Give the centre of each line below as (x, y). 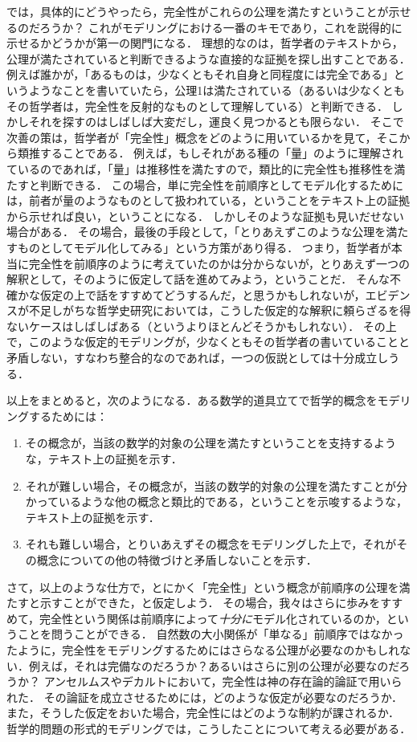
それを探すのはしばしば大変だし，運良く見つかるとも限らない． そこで (216, 122)
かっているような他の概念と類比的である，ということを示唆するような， (216, 501)
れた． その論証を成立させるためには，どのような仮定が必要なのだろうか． (205, 697)
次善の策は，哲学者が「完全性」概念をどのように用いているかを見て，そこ (203, 137)
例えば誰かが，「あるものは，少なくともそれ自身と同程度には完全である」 (200, 74)
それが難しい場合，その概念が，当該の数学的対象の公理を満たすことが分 (216, 485)
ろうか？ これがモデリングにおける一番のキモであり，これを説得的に (221, 27)
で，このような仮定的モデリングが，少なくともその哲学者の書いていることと (208, 342)
